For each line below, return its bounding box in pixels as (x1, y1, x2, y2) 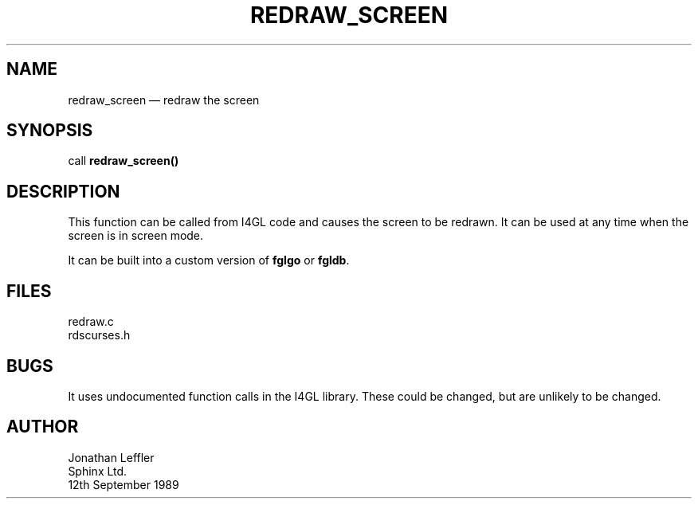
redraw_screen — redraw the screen (68, 92, 260, 107)
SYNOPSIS (6, 120, 93, 141)
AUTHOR (6, 417, 79, 437)
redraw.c (68, 315, 114, 329)
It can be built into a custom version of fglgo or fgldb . (68, 253, 350, 268)
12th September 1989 (68, 477, 179, 491)
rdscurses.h (68, 328, 131, 343)
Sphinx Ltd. (68, 464, 127, 478)
